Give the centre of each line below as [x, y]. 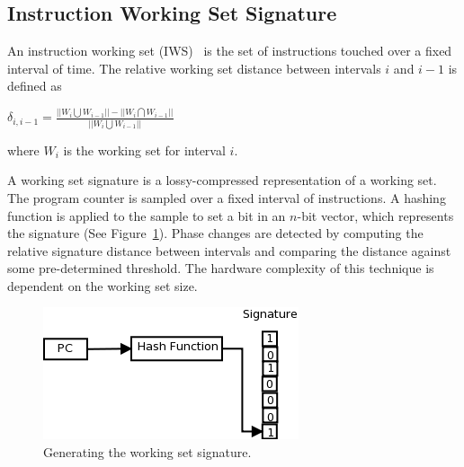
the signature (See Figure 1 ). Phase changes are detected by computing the [215, 233]
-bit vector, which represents [375, 215]
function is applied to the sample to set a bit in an [147, 215]
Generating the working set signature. [147, 452]
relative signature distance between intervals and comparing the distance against [229, 250]
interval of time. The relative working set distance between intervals [194, 68]
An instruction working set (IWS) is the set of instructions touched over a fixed [230, 51]
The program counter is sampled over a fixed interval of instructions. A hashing [227, 197]
